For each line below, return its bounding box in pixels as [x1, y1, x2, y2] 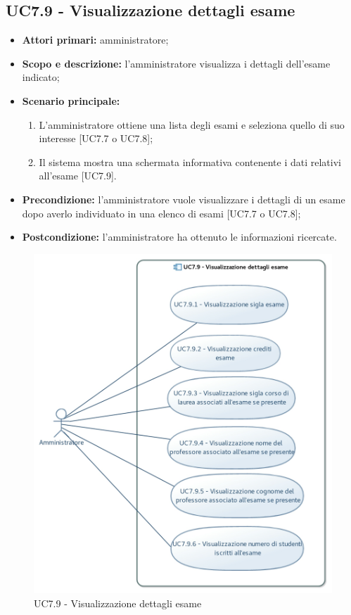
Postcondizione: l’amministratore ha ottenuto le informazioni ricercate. [22, 229, 337, 244]
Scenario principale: [22, 93, 120, 108]
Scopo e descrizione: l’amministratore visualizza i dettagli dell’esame [22, 56, 331, 70]
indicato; [22, 70, 60, 84]
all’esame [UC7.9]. [39, 168, 117, 183]
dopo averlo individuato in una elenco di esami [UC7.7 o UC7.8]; [22, 205, 301, 220]
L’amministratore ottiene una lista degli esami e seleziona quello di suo [39, 117, 345, 132]
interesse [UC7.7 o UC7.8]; [39, 131, 153, 146]
